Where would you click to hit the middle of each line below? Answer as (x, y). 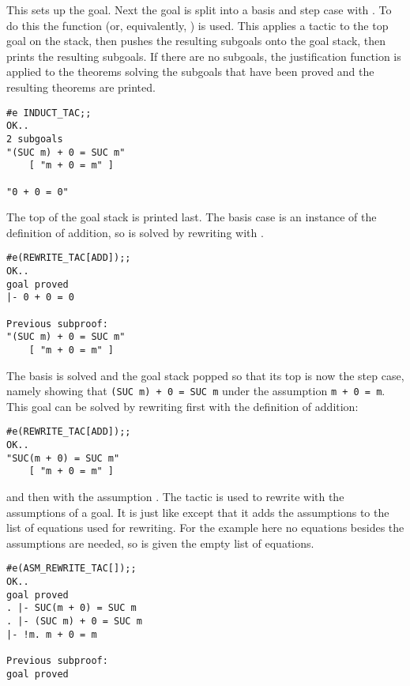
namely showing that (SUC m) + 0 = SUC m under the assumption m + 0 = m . (196, 391)
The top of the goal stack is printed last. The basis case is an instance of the (192, 217)
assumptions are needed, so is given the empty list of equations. (160, 543)
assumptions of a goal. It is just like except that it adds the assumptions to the (198, 512)
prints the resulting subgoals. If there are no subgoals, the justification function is (204, 56)
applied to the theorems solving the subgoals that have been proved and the (190, 72)
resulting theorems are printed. (81, 87)
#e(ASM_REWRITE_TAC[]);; (71, 569)
